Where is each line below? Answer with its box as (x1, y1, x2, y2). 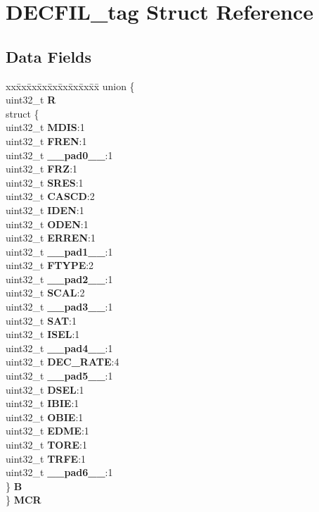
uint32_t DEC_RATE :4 (6, 354, 119, 369)
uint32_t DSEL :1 (6, 382, 84, 397)
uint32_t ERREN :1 (6, 230, 96, 245)
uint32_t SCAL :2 (6, 285, 85, 300)
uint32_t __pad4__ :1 (6, 340, 113, 355)
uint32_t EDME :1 (6, 423, 89, 438)
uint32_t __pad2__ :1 (6, 271, 113, 286)
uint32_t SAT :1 (6, 313, 77, 327)
